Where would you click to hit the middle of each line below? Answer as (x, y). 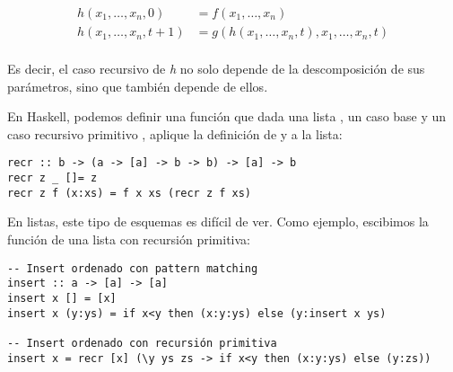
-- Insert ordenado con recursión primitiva (142, 343)
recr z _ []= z (52, 178)
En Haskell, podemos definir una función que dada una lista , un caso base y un (227, 116)
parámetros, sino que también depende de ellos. (138, 86)
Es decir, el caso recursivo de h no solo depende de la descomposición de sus (216, 69)
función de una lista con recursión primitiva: (129, 239)
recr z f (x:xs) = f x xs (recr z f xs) (130, 193)
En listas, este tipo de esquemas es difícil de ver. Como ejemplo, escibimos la (218, 221)
